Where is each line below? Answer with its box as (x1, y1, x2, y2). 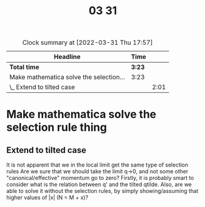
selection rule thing (6, 120, 107, 135)
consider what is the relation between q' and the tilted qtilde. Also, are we (6, 181, 192, 188)
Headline (54, 53, 81, 61)
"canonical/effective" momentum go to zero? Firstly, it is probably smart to (6, 174, 195, 182)
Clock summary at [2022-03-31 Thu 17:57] (22, 38, 153, 47)
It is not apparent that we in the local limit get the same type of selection (6, 161, 188, 169)
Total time (9, 63, 40, 71)
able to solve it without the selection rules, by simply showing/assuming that (6, 187, 199, 195)
